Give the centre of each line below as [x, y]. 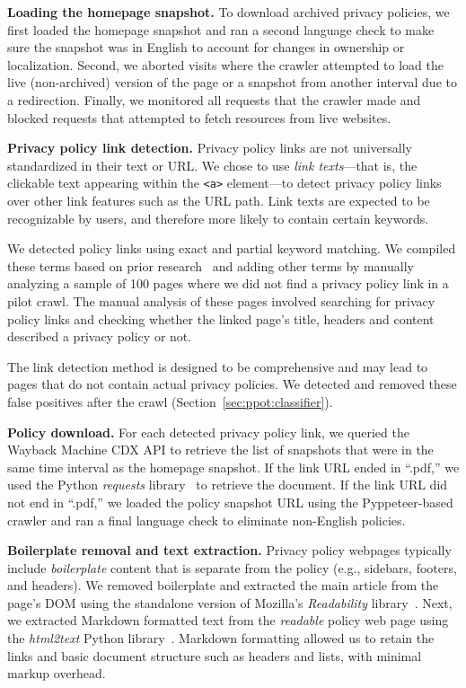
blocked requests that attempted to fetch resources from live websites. [199, 117]
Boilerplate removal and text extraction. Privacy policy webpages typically [229, 550]
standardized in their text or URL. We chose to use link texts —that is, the [212, 165]
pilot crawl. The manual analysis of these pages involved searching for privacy [221, 300]
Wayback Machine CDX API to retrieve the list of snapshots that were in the [220, 450]
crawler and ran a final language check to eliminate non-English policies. [207, 520]
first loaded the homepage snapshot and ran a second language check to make [221, 29]
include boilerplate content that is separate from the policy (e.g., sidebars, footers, [232, 567]
